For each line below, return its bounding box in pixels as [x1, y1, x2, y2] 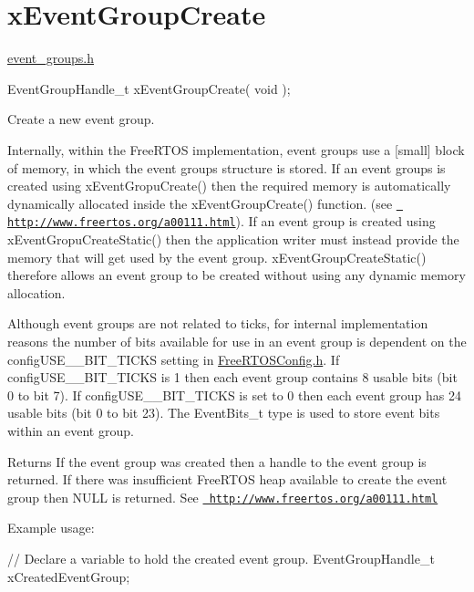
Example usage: [7, 518, 95, 537]
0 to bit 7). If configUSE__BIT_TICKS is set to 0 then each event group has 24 [7, 385, 462, 404]
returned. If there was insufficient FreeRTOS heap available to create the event [7, 470, 448, 489]
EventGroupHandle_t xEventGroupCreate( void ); [7, 78, 291, 98]
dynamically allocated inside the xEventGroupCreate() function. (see [7, 193, 393, 213]
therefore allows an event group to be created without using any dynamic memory [7, 265, 466, 285]
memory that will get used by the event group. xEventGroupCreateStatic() [7, 247, 427, 266]
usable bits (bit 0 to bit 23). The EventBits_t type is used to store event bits [7, 403, 440, 422]
